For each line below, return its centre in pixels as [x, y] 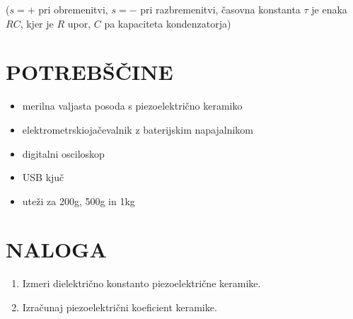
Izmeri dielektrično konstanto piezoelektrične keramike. [141, 283]
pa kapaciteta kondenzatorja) [168, 23]
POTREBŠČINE [89, 72]
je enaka [329, 9]
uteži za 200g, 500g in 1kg [79, 201]
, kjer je [37, 23]
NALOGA [56, 249]
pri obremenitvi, [73, 9]
